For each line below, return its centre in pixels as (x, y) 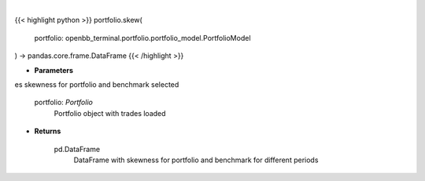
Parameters (54, 70)
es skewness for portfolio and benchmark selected (97, 84)
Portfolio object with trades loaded (110, 113)
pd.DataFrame (77, 149)
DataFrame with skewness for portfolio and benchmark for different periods (196, 160)
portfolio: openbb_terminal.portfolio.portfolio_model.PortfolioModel (142, 38)
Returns (48, 131)
